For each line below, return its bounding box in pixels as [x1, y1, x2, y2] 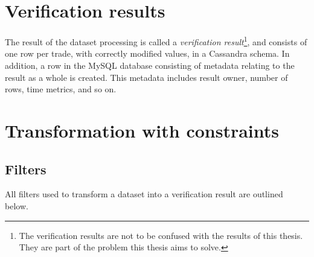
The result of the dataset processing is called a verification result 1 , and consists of [5, 34, 307, 48]
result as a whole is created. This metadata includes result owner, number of [5, 71, 288, 83]
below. [5, 199, 28, 212]
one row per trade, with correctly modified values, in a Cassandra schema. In [5, 47, 290, 60]
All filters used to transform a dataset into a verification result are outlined [5, 188, 283, 200]
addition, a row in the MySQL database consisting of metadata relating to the [5, 59, 295, 71]
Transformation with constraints [5, 118, 280, 142]
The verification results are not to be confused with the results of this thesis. [19, 229, 303, 241]
